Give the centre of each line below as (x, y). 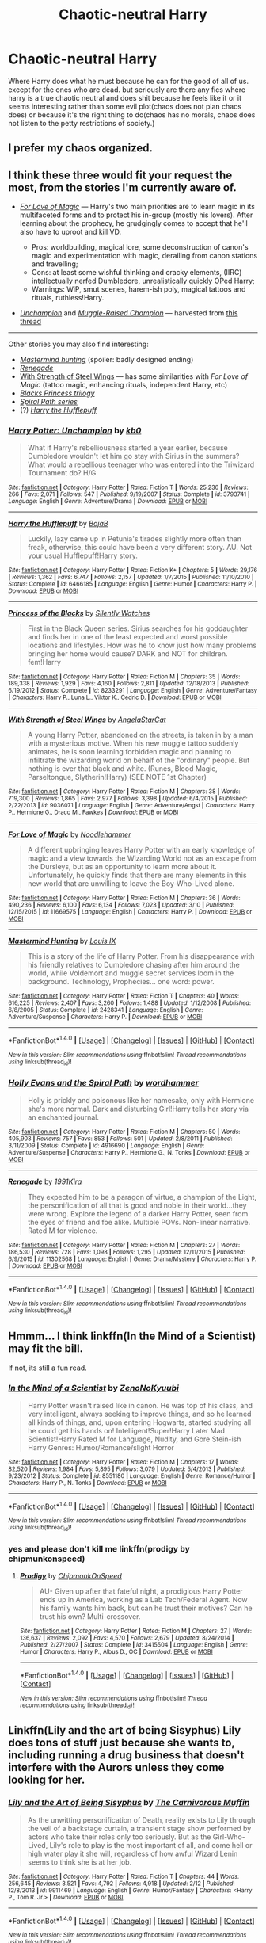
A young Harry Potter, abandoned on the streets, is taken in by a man (140, 735)
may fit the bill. (46, 1349)
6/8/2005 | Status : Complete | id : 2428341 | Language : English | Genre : (106, 1010)
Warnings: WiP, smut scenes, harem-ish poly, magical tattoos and (139, 289)
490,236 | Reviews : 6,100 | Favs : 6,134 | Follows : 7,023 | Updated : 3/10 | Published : (122, 905)
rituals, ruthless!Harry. (68, 298)
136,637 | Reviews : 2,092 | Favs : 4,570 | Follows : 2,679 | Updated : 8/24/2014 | (127, 1638)
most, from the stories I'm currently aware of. (123, 187)
